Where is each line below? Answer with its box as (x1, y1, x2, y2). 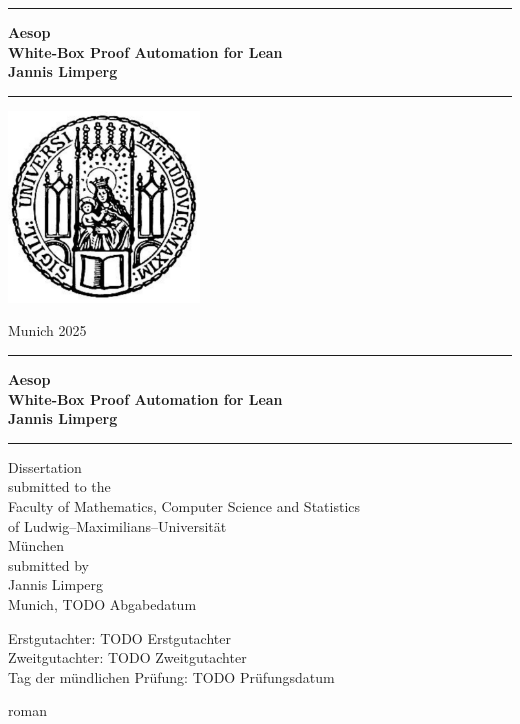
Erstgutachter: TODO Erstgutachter (8, 627, 231, 648)
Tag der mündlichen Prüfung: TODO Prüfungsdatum (8, 666, 335, 687)
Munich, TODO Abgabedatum (8, 593, 197, 614)
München (8, 535, 65, 556)
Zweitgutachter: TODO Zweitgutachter (8, 647, 247, 668)
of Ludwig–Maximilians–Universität (8, 515, 227, 536)
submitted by (8, 554, 89, 575)
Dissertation (8, 456, 82, 477)
